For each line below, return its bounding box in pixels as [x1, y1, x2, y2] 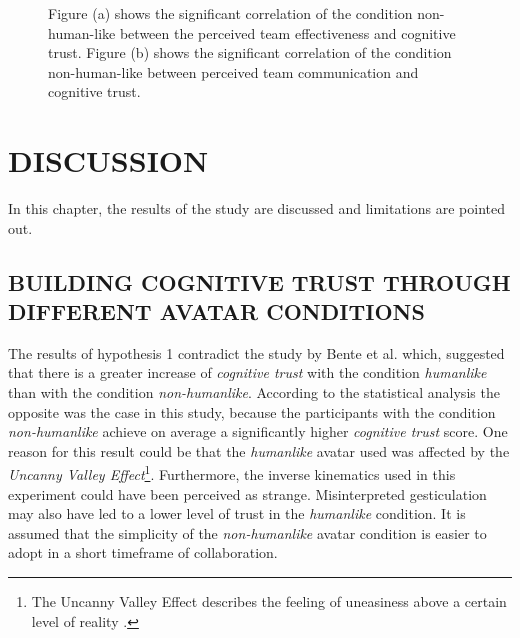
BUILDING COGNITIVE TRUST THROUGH [8, 266, 511, 297]
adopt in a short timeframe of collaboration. [8, 542, 278, 563]
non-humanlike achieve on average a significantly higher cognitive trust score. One [8, 421, 508, 442]
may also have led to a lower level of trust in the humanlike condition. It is [8, 503, 466, 524]
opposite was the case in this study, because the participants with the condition [8, 401, 496, 422]
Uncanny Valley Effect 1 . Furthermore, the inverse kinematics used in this [8, 461, 456, 485]
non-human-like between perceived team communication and [48, 61, 419, 82]
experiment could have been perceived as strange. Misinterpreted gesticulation [8, 483, 487, 504]
